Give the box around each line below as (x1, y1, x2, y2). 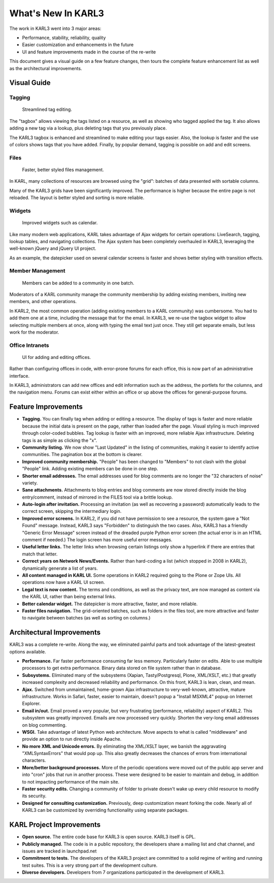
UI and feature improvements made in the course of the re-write (22, 49, 156, 55)
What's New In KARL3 (9, 8, 104, 19)
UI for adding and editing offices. (22, 354, 91, 360)
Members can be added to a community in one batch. (22, 280, 134, 286)
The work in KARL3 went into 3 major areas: (9, 25, 101, 31)
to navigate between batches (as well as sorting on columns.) (22, 615, 151, 621)
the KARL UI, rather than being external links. (22, 594, 116, 600)
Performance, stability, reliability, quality (22, 35, 106, 41)
